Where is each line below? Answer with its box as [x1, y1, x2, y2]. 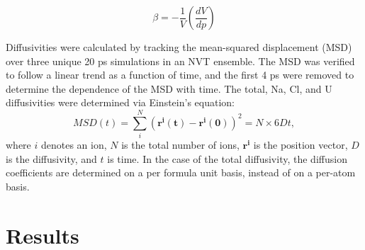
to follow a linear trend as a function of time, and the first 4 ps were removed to [6, 67, 354, 82]
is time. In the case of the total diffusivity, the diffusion [107, 151, 347, 166]
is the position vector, [253, 137, 348, 152]
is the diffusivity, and [6, 151, 97, 166]
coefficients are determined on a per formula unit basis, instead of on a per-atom [6, 165, 356, 180]
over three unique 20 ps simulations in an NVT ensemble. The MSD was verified [6, 53, 355, 68]
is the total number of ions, [121, 137, 240, 152]
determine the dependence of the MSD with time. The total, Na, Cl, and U [6, 81, 332, 96]
